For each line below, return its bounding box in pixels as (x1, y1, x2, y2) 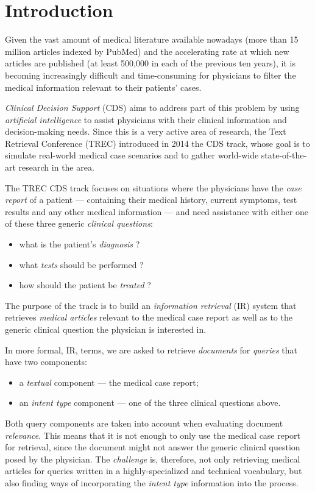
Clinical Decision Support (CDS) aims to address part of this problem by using (5, 101, 300, 114)
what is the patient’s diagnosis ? (19, 238, 140, 250)
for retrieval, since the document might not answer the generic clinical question (5, 441, 300, 453)
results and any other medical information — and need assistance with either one (5, 205, 308, 218)
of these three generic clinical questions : (5, 217, 153, 230)
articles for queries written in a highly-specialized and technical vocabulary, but (5, 464, 302, 477)
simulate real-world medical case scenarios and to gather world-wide (5, 149, 259, 161)
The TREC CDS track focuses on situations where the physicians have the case (5, 181, 302, 194)
